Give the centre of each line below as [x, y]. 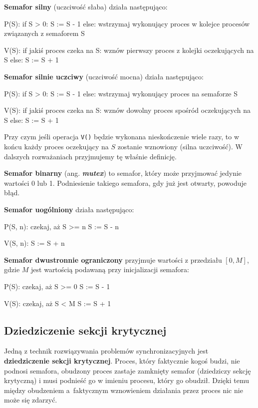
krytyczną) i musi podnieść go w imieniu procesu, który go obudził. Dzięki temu [127, 380]
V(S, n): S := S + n [34, 243]
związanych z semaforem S [44, 33]
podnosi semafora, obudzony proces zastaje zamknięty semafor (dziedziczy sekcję [128, 370]
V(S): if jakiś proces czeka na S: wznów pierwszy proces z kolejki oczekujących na [129, 50]
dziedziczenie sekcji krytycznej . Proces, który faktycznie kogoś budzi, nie [122, 360]
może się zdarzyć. [31, 400]
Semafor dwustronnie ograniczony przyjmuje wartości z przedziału [113, 259]
